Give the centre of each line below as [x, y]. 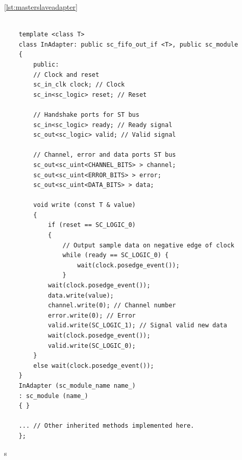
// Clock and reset [66, 75]
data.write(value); [81, 295]
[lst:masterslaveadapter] [41, 7]
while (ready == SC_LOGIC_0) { [116, 255]
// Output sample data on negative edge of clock [149, 245]
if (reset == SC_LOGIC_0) [92, 225]
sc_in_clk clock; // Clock [79, 85]
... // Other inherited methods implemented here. [106, 426]
